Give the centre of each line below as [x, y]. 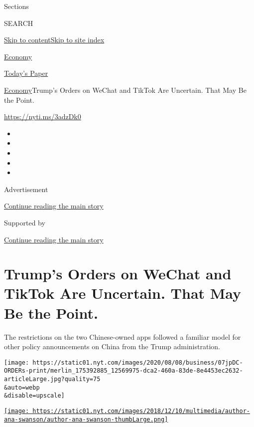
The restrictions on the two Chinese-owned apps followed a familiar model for [123, 336]
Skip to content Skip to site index [54, 40]
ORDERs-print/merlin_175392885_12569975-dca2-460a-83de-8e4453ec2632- [124, 371]
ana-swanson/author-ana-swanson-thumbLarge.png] [86, 419]
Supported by [25, 222]
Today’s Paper [26, 73]
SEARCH [19, 23]
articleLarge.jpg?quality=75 [52, 379]
